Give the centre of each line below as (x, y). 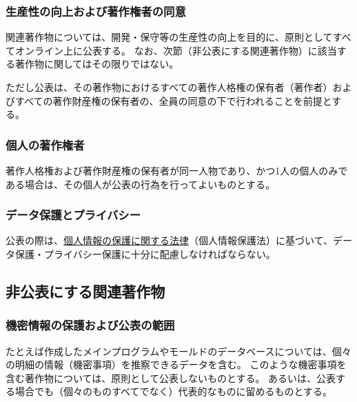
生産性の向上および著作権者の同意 (96, 11)
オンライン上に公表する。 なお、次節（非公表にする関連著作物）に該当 (176, 50)
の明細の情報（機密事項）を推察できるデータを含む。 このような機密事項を (176, 364)
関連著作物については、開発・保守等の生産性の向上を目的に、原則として (169, 37)
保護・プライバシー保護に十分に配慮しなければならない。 (145, 254)
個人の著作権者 (45, 144)
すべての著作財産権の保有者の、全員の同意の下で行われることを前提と (173, 100)
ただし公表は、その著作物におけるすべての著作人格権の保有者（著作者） (169, 87)
